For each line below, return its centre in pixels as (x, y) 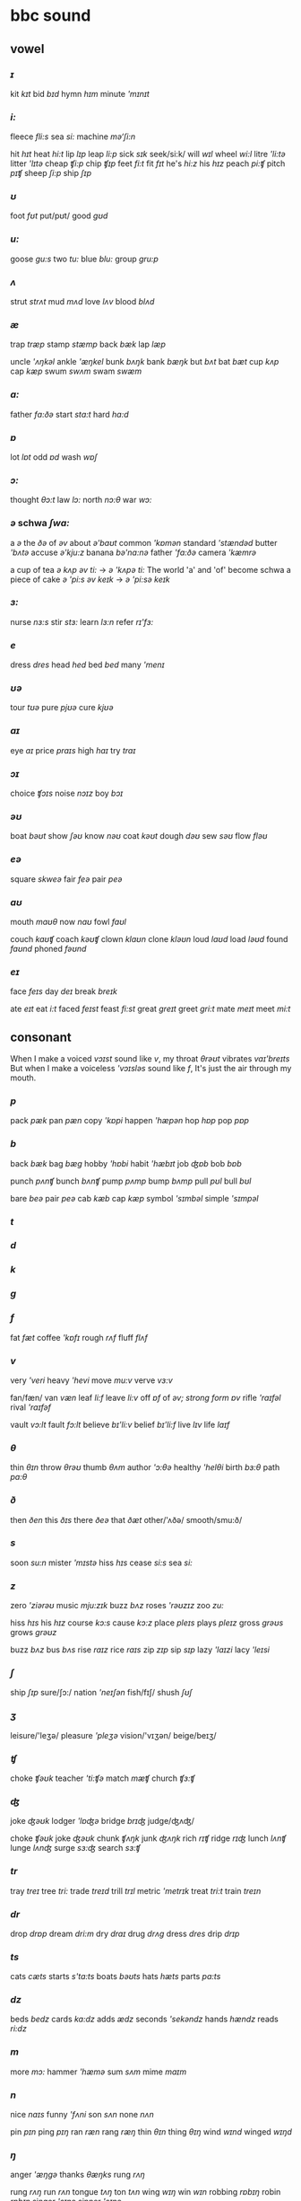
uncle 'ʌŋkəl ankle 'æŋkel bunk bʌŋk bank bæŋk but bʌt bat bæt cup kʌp (145, 362)
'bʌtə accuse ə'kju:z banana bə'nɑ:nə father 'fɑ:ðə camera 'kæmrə (133, 552)
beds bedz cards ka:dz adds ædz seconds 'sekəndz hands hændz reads (144, 2019)
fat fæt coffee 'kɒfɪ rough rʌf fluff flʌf (79, 1337)
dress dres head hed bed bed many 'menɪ (87, 665)
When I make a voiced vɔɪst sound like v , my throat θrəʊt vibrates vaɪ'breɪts (150, 1059)
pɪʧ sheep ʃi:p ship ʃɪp (51, 173)
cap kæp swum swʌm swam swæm (76, 371)
